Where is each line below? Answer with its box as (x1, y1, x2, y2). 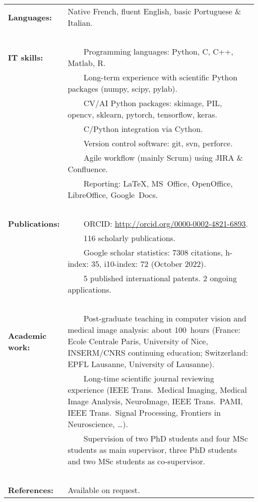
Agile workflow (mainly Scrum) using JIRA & (83, 152, 243, 163)
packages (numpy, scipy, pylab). (67, 83, 178, 94)
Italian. (67, 17, 93, 28)
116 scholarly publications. (83, 232, 176, 244)
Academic (8, 329, 47, 341)
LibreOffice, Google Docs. (67, 189, 158, 200)
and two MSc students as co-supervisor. (67, 455, 205, 467)
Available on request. (67, 484, 140, 496)
